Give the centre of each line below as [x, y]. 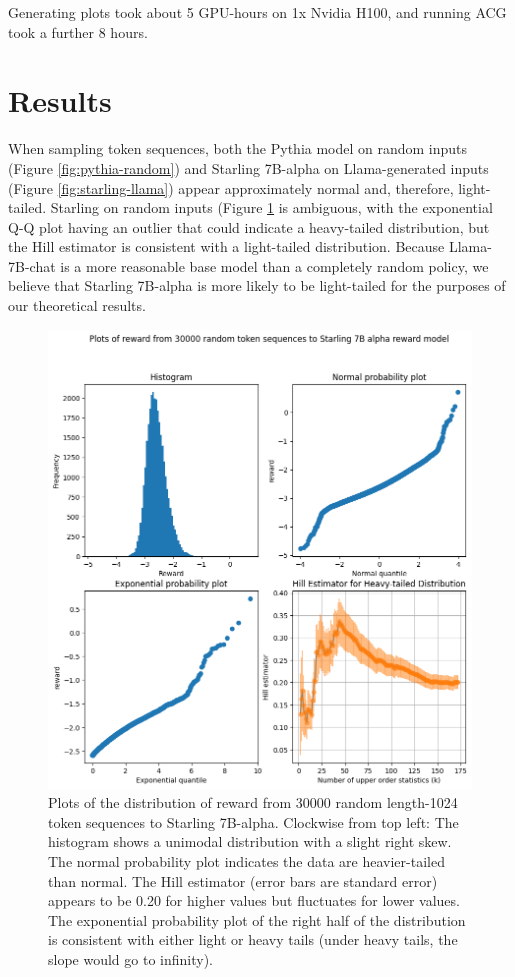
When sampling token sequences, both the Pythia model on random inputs [238, 148]
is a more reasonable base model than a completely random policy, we [274, 265]
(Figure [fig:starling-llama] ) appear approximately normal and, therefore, [231, 187]
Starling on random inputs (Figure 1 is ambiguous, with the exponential [271, 207]
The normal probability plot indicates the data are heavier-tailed [246, 860]
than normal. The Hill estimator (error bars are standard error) [243, 880]
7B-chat [32, 265]
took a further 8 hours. [78, 31]
